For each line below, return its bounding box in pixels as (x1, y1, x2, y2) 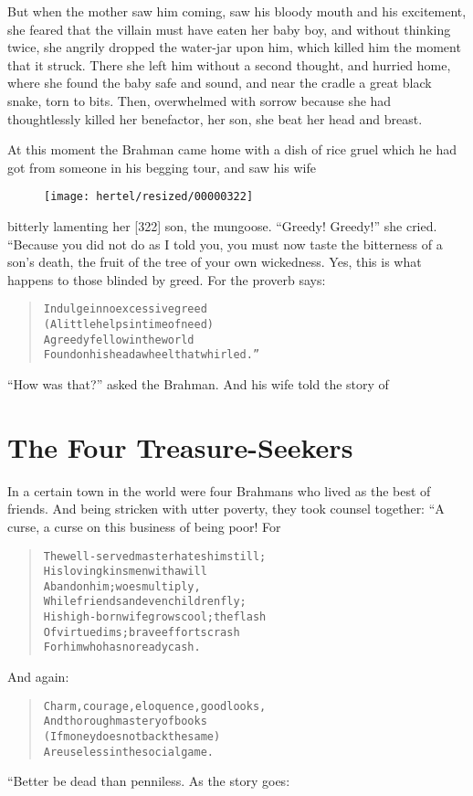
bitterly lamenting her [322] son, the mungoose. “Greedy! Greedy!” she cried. (7, 217, 437, 235)
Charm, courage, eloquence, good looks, (43, 699, 267, 713)
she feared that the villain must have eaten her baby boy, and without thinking (7, 19, 451, 38)
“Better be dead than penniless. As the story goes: (7, 771, 290, 791)
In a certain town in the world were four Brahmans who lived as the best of (7, 481, 431, 500)
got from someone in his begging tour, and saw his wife (7, 157, 316, 176)
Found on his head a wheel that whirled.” (43, 348, 260, 362)
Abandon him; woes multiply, (43, 579, 201, 593)
